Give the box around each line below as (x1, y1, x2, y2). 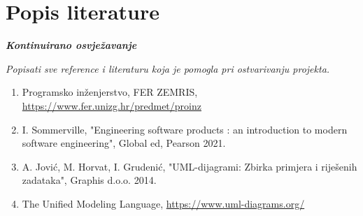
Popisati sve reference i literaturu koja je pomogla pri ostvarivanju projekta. (6, 61, 330, 75)
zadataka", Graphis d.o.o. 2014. (22, 173, 157, 187)
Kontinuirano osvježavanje (6, 38, 137, 52)
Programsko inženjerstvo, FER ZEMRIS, (22, 85, 198, 99)
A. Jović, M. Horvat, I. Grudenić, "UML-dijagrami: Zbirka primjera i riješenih (22, 159, 357, 173)
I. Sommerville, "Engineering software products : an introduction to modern (22, 122, 348, 136)
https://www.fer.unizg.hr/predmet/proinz (22, 98, 201, 113)
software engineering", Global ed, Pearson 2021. (22, 136, 226, 150)
